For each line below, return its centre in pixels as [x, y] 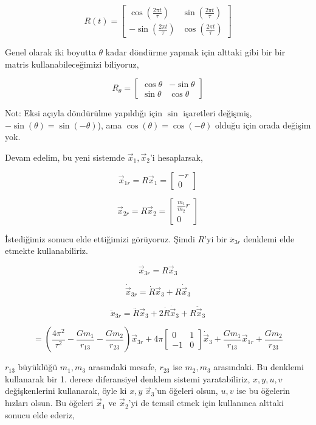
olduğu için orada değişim [263, 125]
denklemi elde [269, 238]
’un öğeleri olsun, [186, 391]
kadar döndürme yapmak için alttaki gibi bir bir [195, 52]
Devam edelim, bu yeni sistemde [65, 157]
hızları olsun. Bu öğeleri [49, 403]
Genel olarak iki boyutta [50, 52]
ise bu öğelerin [263, 391]
